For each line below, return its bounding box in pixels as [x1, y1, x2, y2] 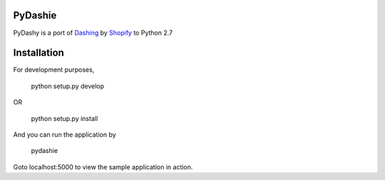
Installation [13, 47, 64, 59]
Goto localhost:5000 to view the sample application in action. [13, 162, 193, 171]
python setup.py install [31, 114, 98, 122]
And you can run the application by [13, 130, 117, 139]
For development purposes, [13, 65, 95, 74]
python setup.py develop [31, 82, 105, 90]
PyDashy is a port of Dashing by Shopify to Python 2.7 [13, 28, 173, 37]
